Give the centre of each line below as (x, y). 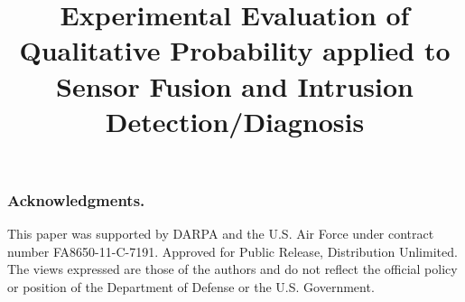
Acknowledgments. (76, 199)
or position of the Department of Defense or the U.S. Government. (191, 287)
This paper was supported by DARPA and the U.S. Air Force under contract (221, 234)
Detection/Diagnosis (235, 121)
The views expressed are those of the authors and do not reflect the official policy (232, 269)
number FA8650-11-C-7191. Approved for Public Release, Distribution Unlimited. (232, 251)
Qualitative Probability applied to (235, 50)
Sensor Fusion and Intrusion (235, 85)
